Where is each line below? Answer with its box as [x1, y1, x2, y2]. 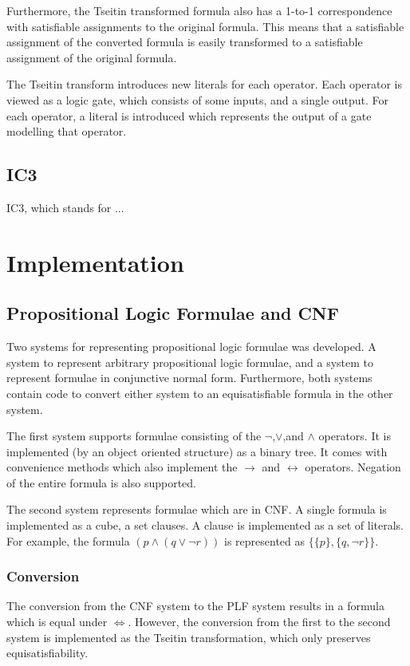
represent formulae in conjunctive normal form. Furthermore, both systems [6, 369, 373, 386]
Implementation [6, 246, 184, 278]
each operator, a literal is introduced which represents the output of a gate [6, 107, 372, 124]
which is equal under [6, 613, 108, 630]
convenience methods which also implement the [6, 459, 238, 475]
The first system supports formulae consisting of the [6, 428, 262, 444]
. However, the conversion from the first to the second [128, 613, 391, 630]
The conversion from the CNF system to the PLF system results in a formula [6, 597, 384, 614]
